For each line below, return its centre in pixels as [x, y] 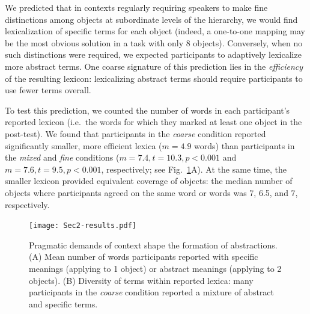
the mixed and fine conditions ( [62, 157]
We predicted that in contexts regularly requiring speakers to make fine [136, 7]
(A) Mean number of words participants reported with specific [144, 257]
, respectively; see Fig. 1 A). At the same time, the [194, 169]
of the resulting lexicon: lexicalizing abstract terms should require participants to [154, 78]
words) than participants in [245, 145]
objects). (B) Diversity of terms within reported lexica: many [141, 280]
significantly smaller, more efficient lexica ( [84, 145]
